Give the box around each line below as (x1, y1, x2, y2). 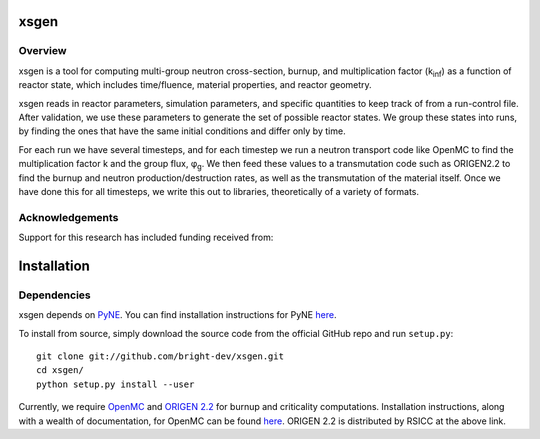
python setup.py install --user (36, 378, 195, 390)
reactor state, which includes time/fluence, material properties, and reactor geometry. (18, 79, 372, 91)
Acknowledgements (18, 210, 119, 224)
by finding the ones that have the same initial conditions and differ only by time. (18, 125, 346, 137)
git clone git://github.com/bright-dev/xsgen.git (36, 350, 285, 362)
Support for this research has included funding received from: (18, 231, 274, 244)
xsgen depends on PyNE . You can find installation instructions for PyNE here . (18, 309, 337, 321)
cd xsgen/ (36, 365, 84, 376)
